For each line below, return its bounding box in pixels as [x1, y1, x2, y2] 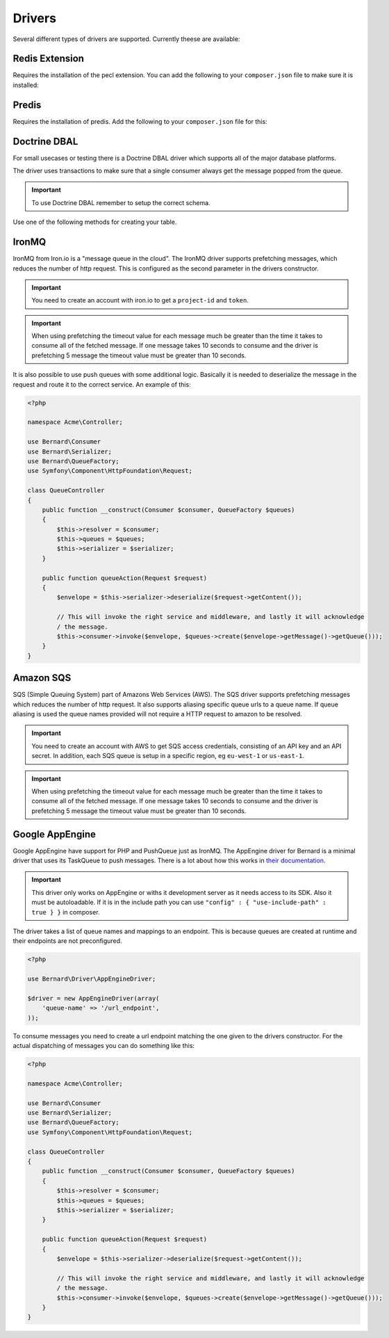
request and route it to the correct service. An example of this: [13, 380, 191, 389]
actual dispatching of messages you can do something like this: [13, 1042, 194, 1050]
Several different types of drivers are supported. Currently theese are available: [13, 35, 240, 43]
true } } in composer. [31, 908, 100, 916]
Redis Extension [13, 53, 85, 65]
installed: [13, 81, 40, 89]
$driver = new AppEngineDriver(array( [27, 994, 160, 1002]
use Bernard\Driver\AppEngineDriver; [27, 975, 156, 983]
